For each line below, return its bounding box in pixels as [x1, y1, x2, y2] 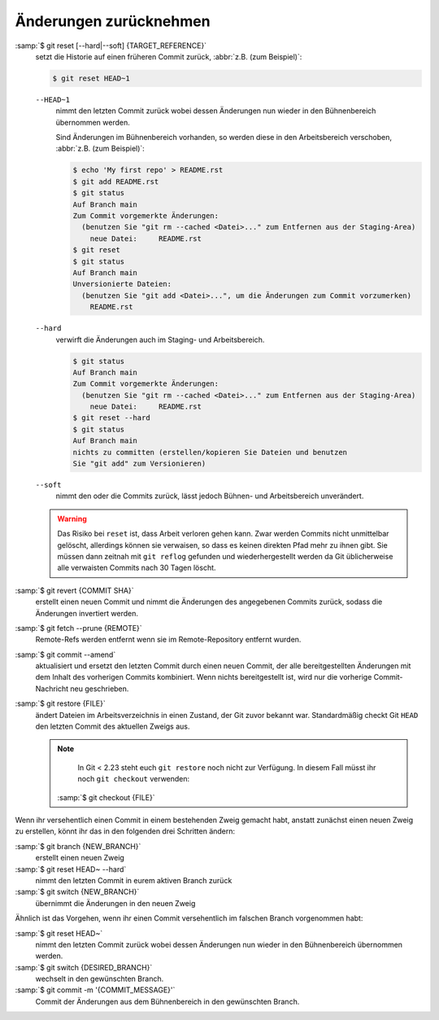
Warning [57, 514, 87, 523]
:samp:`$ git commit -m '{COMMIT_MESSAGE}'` [15, 985, 176, 995]
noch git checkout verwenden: [77, 774, 190, 784]
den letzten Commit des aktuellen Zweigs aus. [35, 721, 190, 732]
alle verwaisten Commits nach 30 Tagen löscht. [57, 563, 216, 573]
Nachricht [35, 684, 69, 694]
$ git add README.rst [72, 177, 159, 186]
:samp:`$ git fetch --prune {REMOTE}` [15, 623, 142, 633]
